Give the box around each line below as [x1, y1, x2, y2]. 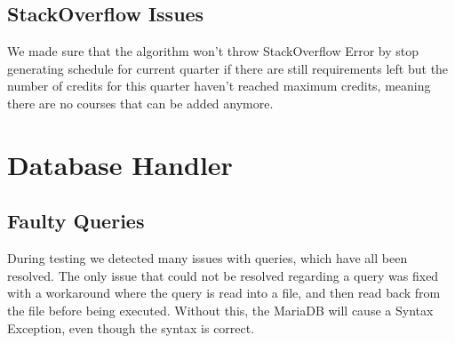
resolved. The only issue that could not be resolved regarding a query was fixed [7, 266, 439, 284]
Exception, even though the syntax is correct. [7, 318, 255, 337]
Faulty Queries [7, 207, 145, 235]
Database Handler [7, 146, 233, 182]
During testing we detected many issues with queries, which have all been [7, 249, 408, 267]
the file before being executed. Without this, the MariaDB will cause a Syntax [7, 300, 434, 319]
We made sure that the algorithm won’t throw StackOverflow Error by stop [7, 42, 419, 60]
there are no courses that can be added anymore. [7, 93, 274, 112]
